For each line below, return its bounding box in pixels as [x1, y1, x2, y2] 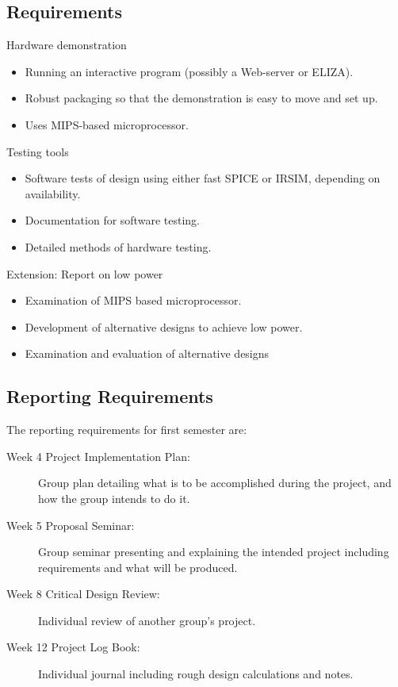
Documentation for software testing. [25, 212, 200, 228]
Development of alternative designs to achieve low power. [25, 318, 303, 335]
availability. [25, 185, 81, 201]
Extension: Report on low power [6, 265, 163, 282]
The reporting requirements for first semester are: [6, 421, 247, 438]
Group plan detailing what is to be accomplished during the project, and [38, 474, 392, 491]
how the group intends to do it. [38, 489, 190, 506]
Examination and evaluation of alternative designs [25, 345, 270, 362]
